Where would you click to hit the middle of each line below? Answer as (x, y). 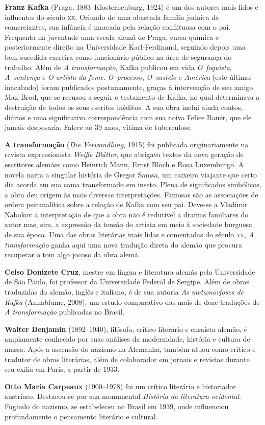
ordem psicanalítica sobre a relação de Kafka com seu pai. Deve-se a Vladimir (126, 204)
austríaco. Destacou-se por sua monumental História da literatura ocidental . (123, 396)
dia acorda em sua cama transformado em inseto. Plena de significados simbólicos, (133, 184)
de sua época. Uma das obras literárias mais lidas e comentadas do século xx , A (129, 234)
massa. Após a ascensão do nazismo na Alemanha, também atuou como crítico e (130, 349)
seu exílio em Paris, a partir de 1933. (62, 369)
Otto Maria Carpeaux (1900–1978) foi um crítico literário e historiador (120, 386)
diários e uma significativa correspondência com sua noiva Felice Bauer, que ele (128, 117)
